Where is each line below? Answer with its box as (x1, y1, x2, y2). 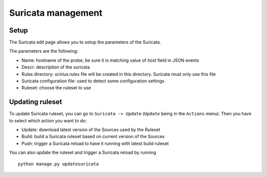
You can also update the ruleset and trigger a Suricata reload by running (9, 149, 156, 155)
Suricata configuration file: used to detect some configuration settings (21, 78, 165, 84)
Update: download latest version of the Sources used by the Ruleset (21, 127, 160, 133)
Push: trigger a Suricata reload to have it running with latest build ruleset (21, 141, 169, 146)
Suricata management (9, 7, 102, 18)
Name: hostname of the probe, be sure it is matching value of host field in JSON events (21, 57, 199, 63)
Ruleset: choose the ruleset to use (21, 85, 91, 91)
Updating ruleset (9, 98, 62, 106)
